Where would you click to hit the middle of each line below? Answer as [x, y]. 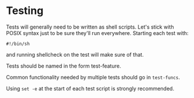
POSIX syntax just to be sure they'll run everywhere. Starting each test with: [97, 33]
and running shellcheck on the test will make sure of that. [75, 54]
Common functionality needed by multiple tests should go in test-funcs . [93, 77]
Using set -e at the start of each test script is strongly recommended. [90, 88]
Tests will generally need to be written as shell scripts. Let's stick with [90, 27]
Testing [25, 11]
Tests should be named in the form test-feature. [64, 66]
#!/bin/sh [18, 44]
